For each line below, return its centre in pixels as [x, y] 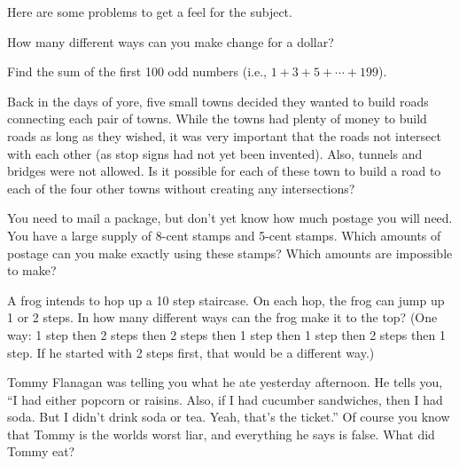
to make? [32, 270]
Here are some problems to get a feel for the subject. [150, 12]
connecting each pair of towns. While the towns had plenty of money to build [217, 118]
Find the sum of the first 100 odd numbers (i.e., [137, 71]
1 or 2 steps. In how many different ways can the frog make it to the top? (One [222, 317]
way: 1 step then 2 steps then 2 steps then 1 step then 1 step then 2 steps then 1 [226, 334]
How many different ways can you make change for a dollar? [171, 41]
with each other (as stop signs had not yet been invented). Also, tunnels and [215, 153]
